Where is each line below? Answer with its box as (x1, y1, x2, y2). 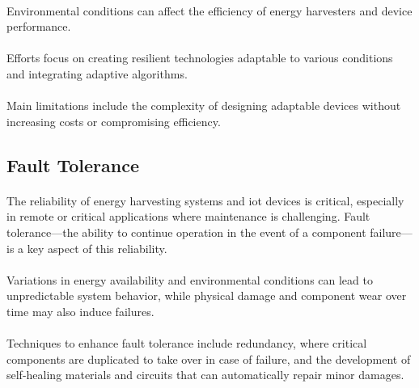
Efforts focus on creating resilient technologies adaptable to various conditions (6, 49, 393, 66)
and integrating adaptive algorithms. (6, 65, 188, 82)
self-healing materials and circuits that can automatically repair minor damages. (6, 366, 404, 383)
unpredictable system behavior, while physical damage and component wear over (6, 287, 407, 304)
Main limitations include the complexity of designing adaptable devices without (6, 97, 401, 114)
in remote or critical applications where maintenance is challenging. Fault (6, 208, 370, 225)
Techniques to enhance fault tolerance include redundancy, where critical (6, 335, 367, 352)
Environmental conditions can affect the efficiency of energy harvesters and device (6, 2, 413, 19)
